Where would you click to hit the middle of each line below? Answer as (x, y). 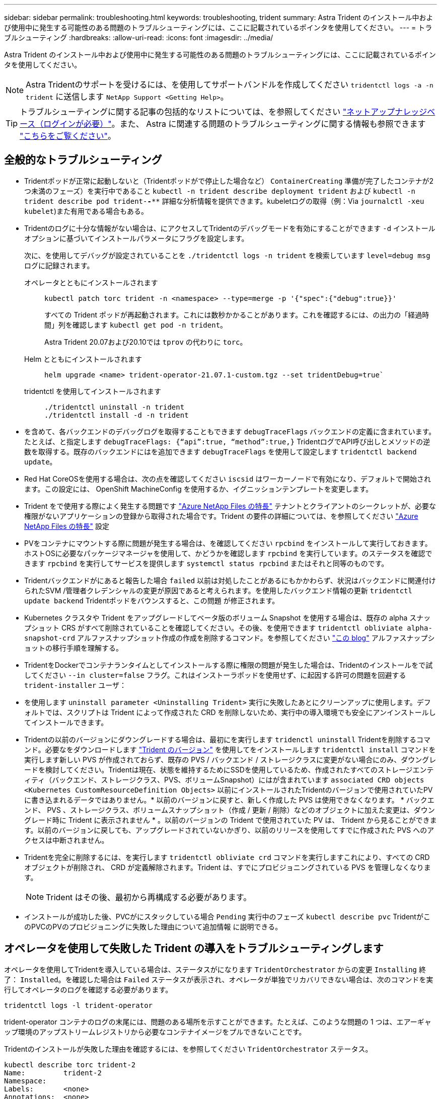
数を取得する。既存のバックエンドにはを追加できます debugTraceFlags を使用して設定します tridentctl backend (220, 451)
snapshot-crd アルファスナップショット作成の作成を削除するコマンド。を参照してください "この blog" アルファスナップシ (230, 638)
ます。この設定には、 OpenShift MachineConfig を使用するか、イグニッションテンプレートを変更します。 (199, 489)
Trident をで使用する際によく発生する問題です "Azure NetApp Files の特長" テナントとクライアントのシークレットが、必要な (230, 506)
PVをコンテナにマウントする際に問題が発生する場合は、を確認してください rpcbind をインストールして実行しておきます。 (228, 543)
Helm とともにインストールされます (83, 359)
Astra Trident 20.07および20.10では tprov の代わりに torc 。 (146, 342)
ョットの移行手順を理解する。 (73, 648)
